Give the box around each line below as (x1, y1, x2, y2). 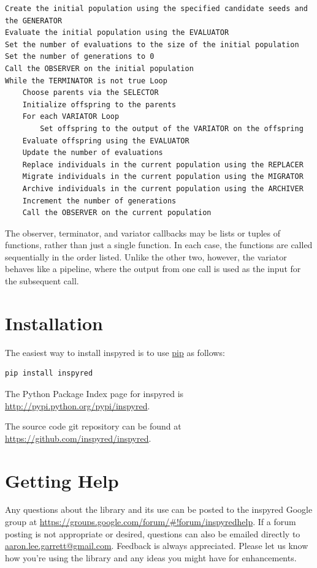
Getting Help (5, 468, 119, 493)
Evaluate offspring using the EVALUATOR (22, 136, 189, 145)
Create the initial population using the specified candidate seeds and (5, 4, 308, 13)
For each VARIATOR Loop (22, 112, 120, 121)
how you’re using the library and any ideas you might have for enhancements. (5, 551, 297, 564)
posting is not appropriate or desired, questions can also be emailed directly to (5, 527, 300, 540)
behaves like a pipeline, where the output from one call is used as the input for (5, 262, 301, 275)
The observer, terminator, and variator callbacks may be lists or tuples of (5, 226, 281, 239)
